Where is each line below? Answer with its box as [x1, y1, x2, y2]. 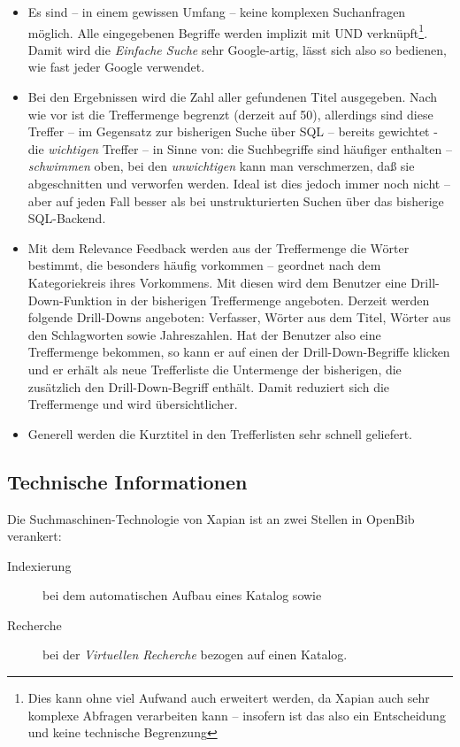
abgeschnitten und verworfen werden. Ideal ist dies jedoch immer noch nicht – [27, 174, 450, 192]
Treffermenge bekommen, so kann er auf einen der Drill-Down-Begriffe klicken [27, 343, 450, 361]
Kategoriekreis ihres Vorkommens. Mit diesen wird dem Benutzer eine [27, 273, 407, 291]
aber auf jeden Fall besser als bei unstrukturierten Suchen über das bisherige [27, 191, 444, 210]
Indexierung [7, 556, 72, 574]
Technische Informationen [7, 467, 248, 495]
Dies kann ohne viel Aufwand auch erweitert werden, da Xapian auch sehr [27, 689, 430, 707]
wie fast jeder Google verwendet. [27, 58, 205, 76]
